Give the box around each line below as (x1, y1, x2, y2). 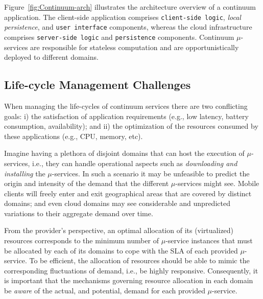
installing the (4, 168, 45, 178)
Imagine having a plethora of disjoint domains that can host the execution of (4, 148, 245, 158)
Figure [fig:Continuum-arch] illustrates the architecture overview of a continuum (4, 2, 256, 12)
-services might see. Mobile (175, 178, 259, 189)
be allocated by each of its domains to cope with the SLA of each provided (4, 245, 238, 256)
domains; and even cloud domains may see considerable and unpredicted (4, 198, 230, 209)
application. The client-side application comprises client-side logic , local (4, 11, 241, 22)
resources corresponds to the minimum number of (4, 235, 159, 246)
